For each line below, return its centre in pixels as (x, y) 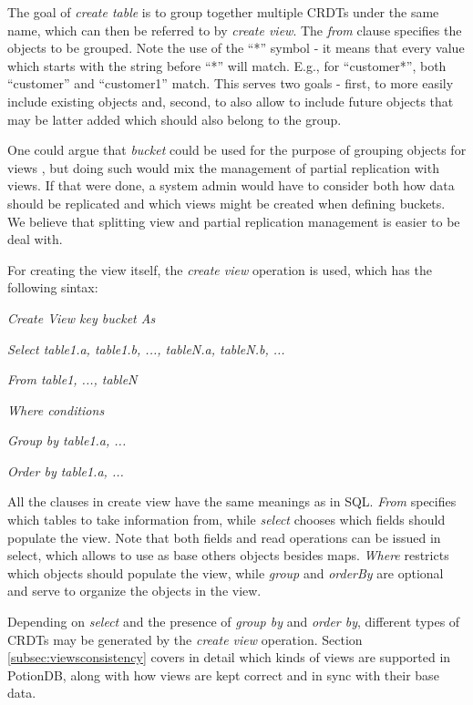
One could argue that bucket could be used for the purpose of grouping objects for (237, 150)
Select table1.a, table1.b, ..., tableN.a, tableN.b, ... (146, 348)
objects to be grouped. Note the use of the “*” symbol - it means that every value (236, 48)
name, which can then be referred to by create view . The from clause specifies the (235, 30)
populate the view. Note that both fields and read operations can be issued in (224, 537)
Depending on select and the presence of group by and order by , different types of (234, 622)
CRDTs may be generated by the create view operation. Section (185, 639)
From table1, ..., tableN (72, 379)
